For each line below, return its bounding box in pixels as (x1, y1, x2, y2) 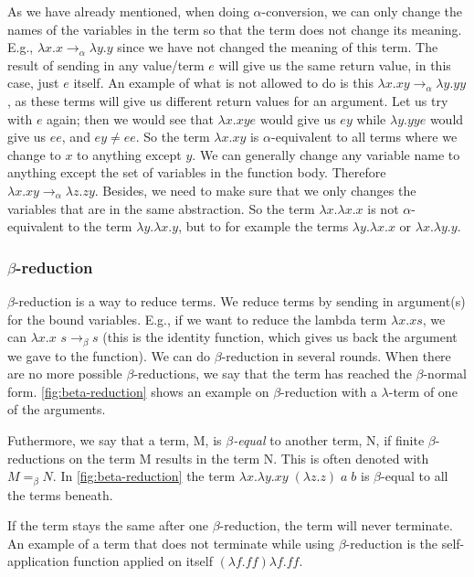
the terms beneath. (7, 485, 113, 504)
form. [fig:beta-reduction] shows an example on (7, 381, 269, 401)
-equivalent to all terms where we (271, 127, 458, 146)
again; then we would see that (47, 109, 214, 128)
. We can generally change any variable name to (192, 144, 460, 164)
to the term (68, 217, 132, 236)
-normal (423, 364, 467, 383)
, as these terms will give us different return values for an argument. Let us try (7, 91, 448, 110)
